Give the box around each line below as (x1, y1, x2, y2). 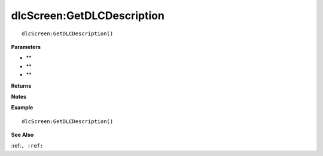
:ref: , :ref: (11, 142, 44, 149)
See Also (11, 131, 34, 139)
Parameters (11, 43, 41, 50)
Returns (11, 82, 32, 89)
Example (11, 104, 33, 111)
